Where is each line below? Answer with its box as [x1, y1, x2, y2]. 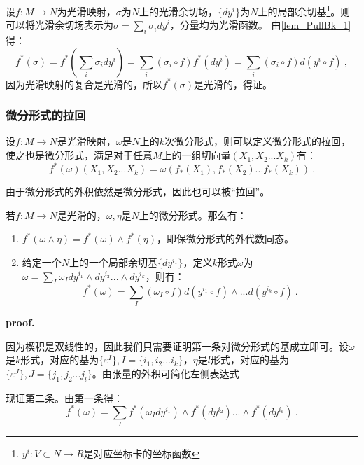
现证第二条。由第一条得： [6, 390, 123, 405]
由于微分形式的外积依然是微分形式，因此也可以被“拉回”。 [6, 184, 270, 199]
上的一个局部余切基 [69, 254, 158, 269]
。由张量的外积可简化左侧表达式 [92, 366, 239, 380]
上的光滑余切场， [139, 4, 218, 18]
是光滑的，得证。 [194, 76, 273, 91]
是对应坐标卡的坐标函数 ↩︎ [83, 446, 200, 461]
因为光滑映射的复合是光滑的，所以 [6, 76, 162, 91]
